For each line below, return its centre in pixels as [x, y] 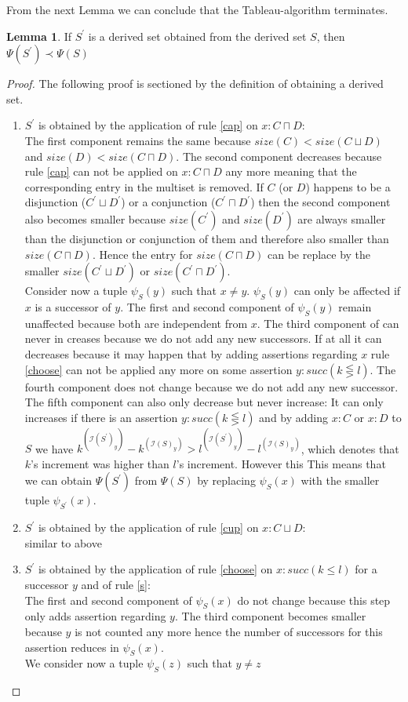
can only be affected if [347, 291]
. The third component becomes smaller [270, 616]
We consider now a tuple [84, 663]
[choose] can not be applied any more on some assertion [158, 369]
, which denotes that [350, 448]
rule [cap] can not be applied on [101, 171]
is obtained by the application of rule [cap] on [148, 125]
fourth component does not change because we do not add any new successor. [211, 386]
